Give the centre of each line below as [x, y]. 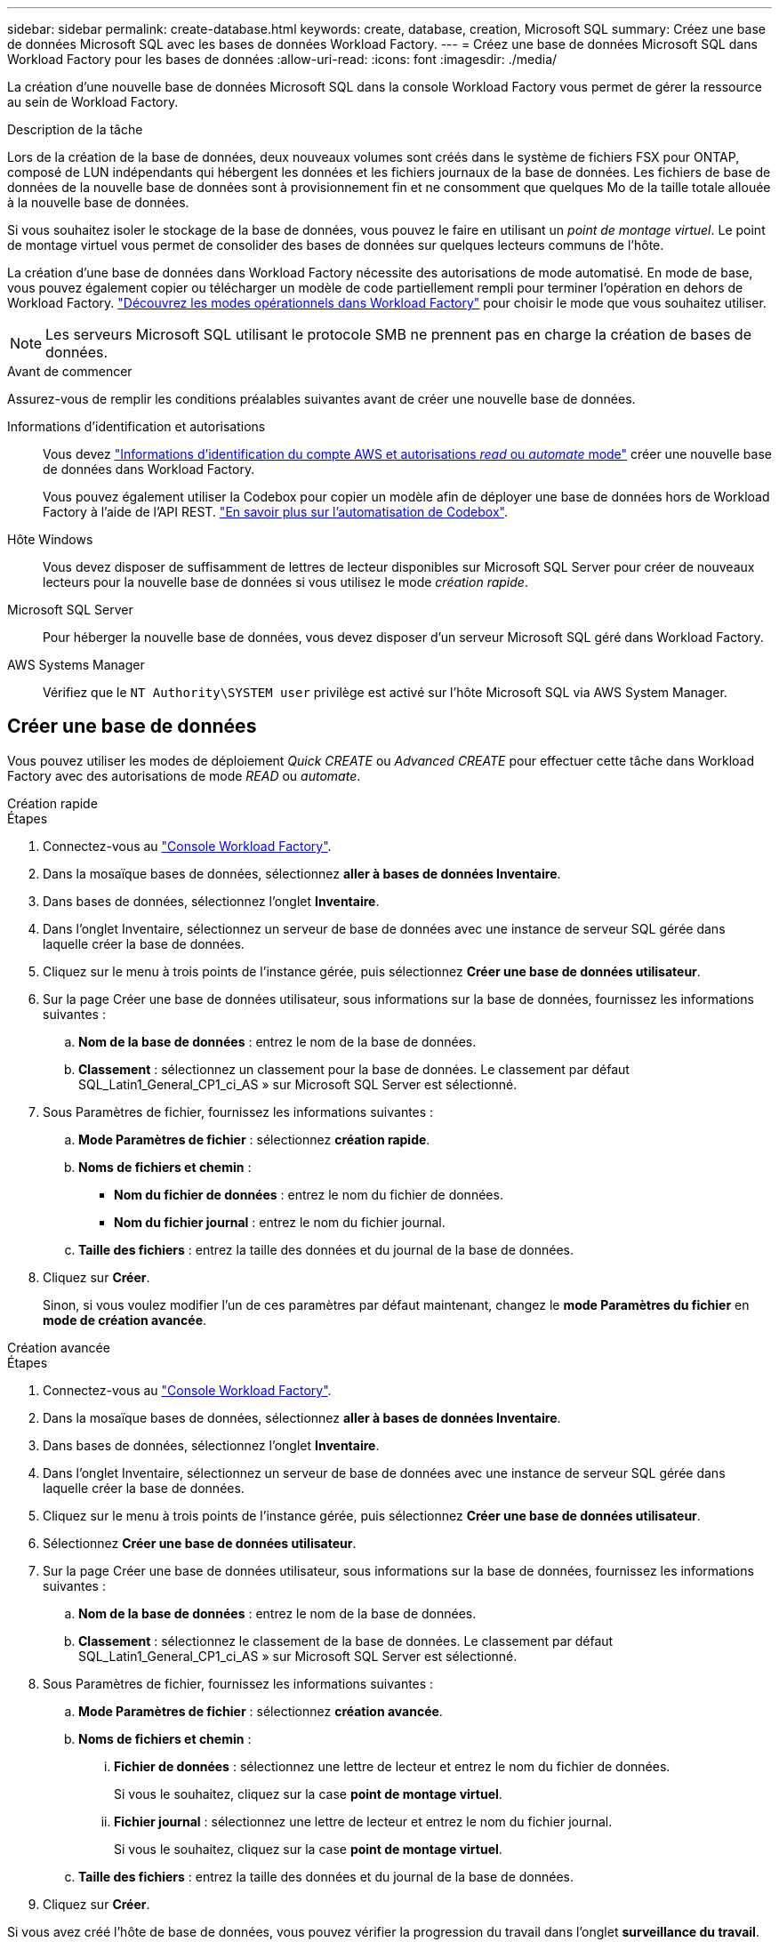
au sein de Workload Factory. [93, 102]
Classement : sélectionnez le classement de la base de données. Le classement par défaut [346, 1641]
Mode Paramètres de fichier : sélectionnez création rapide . [254, 1139]
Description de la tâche [75, 129]
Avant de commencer [70, 371]
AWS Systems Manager [76, 665]
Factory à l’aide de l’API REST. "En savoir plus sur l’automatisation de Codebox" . [275, 512]
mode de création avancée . [125, 1320]
